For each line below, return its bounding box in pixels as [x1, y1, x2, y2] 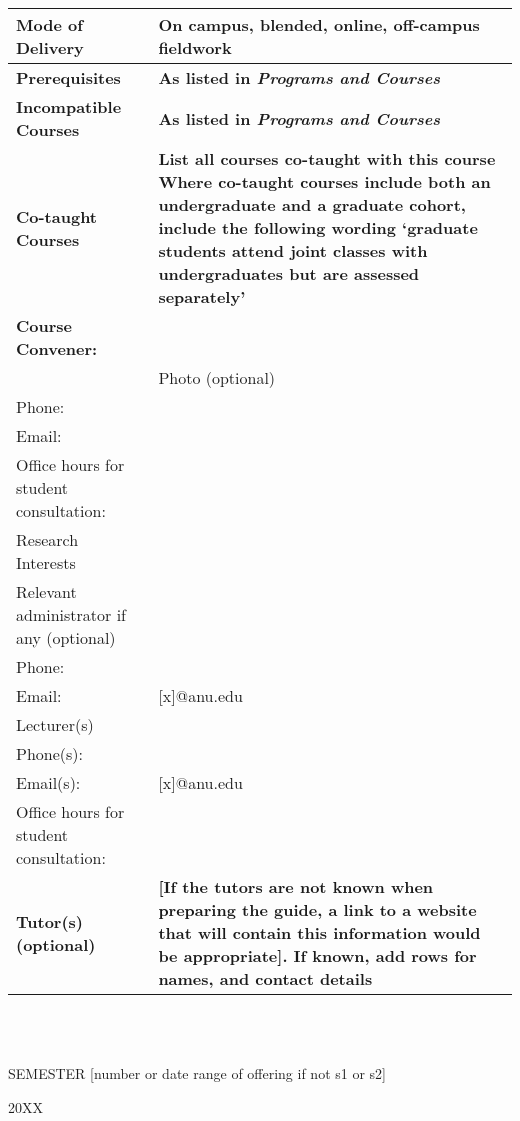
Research [16, 528, 79, 551]
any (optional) [16, 626, 116, 649]
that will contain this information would [158, 921, 481, 944]
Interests [16, 551, 76, 574]
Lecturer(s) [16, 713, 94, 736]
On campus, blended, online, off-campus [158, 13, 480, 36]
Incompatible [16, 95, 122, 118]
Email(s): [16, 771, 81, 794]
